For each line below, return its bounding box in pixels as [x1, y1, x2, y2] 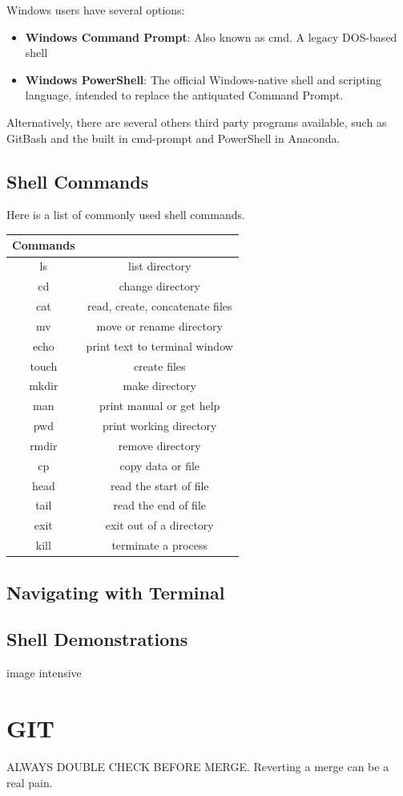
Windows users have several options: [6, 2, 185, 18]
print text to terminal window [86, 337, 233, 354]
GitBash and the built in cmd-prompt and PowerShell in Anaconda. [6, 129, 341, 146]
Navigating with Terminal [6, 579, 225, 604]
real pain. [6, 774, 53, 790]
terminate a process [111, 537, 208, 554]
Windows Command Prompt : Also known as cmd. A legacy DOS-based [25, 28, 397, 45]
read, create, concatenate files [87, 297, 232, 314]
